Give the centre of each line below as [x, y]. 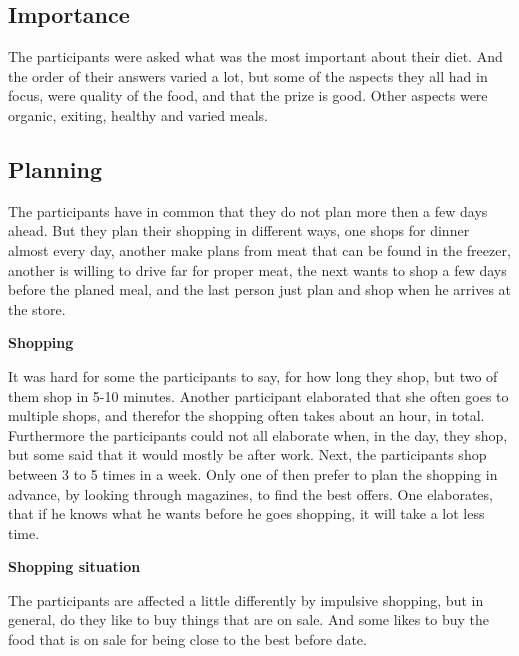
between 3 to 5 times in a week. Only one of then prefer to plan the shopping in [253, 473]
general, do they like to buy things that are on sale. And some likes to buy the [249, 619]
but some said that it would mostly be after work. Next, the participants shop [247, 454]
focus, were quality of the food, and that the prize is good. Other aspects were [248, 95]
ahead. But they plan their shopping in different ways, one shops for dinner [239, 230]
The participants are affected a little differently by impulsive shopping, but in [246, 599]
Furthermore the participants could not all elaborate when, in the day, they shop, [258, 434]
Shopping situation [74, 566]
